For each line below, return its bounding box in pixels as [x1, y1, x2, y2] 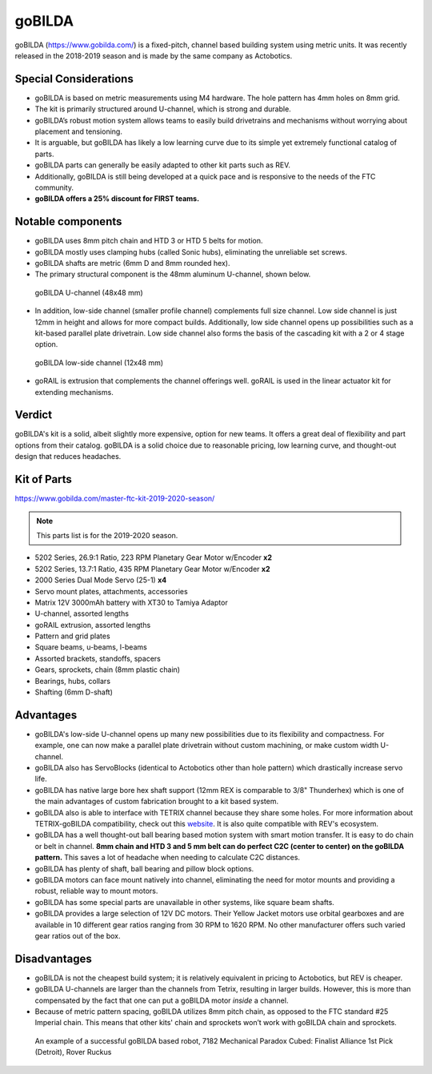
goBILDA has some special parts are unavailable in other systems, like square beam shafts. [34, 897, 335, 907]
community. [34, 183, 74, 192]
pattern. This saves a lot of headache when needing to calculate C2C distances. [34, 853, 300, 863]
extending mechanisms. [34, 387, 114, 396]
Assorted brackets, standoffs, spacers [34, 654, 162, 663]
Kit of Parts [14, 473, 72, 486]
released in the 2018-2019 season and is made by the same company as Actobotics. [14, 50, 293, 60]
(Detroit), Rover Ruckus [34, 1048, 112, 1057]
